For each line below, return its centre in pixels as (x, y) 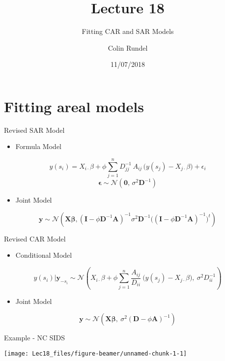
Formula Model (38, 146)
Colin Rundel (128, 47)
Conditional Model (44, 255)
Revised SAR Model (34, 130)
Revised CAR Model (35, 238)
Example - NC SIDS (35, 338)
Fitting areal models (74, 106)
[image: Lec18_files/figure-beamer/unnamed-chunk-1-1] (96, 353)
